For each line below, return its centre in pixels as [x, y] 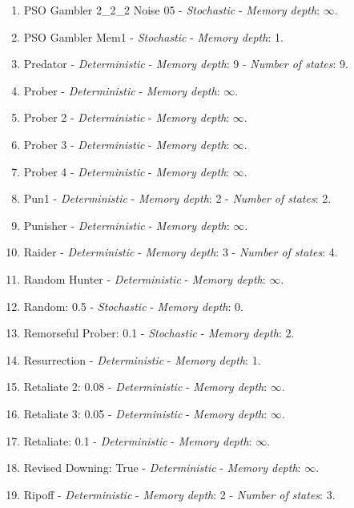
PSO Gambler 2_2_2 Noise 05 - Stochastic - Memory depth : [172, 10]
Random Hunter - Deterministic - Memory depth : [145, 278]
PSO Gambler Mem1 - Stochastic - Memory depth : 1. [153, 36]
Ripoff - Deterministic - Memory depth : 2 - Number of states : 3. [179, 494]
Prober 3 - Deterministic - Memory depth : [127, 144]
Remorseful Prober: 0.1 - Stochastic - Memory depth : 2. [159, 333]
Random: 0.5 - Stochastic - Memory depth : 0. [133, 306]
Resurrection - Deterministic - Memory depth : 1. [142, 359]
